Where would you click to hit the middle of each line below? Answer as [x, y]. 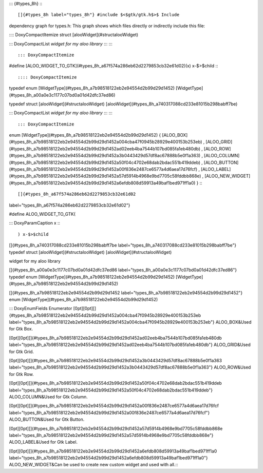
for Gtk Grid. [21, 351]
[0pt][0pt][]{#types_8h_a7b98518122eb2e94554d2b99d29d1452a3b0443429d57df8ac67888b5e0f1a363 [115, 361]
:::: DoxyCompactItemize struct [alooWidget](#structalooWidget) [74, 35]
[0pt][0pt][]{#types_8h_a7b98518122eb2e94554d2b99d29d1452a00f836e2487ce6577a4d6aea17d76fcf [114, 406]
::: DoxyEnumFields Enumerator [41, 308]
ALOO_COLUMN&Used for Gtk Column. [48, 397]
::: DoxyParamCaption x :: [35, 223]
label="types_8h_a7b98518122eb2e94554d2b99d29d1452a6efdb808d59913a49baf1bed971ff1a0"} [108, 458]
